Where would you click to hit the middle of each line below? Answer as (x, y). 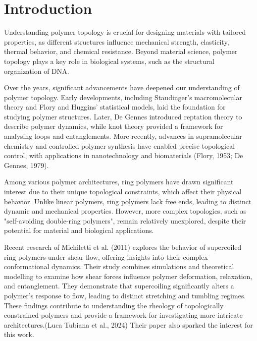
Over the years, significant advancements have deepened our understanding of (122, 87)
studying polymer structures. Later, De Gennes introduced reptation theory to (123, 116)
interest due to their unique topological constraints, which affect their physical (123, 192)
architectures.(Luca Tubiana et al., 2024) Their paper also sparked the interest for (128, 324)
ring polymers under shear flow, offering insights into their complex (106, 256)
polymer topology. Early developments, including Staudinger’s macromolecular (123, 97)
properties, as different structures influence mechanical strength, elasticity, (117, 41)
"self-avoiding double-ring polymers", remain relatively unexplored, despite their (125, 220)
